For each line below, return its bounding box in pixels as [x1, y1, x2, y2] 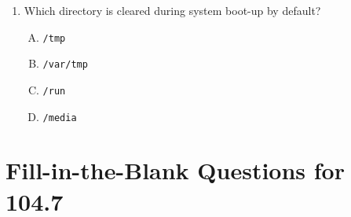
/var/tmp [42, 59, 88, 71]
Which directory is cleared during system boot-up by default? [24, 2, 321, 18]
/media [42, 112, 77, 123]
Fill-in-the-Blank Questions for [5, 154, 345, 186]
